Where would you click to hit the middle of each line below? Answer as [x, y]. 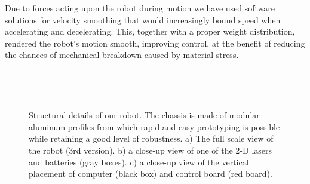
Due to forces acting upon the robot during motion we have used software [140, 8]
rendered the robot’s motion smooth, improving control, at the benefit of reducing [155, 43]
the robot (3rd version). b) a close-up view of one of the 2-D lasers [151, 150]
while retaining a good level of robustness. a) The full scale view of [151, 138]
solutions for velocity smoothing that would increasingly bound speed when [143, 19]
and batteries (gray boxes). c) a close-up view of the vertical [139, 162]
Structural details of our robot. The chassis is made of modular [144, 115]
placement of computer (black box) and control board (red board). [151, 174]
